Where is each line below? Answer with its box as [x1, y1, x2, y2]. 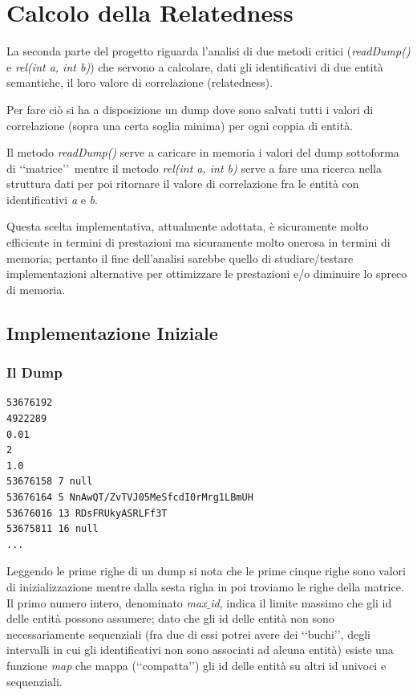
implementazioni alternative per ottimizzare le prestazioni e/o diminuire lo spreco [6, 265, 407, 282]
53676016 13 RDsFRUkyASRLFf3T [6, 507, 168, 519]
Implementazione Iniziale [6, 320, 218, 345]
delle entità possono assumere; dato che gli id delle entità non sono [6, 610, 334, 627]
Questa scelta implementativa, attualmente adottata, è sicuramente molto [6, 218, 369, 235]
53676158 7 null [6, 476, 93, 488]
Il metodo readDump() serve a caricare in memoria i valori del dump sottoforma [6, 144, 399, 161]
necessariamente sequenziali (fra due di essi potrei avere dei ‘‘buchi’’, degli [6, 625, 370, 642]
